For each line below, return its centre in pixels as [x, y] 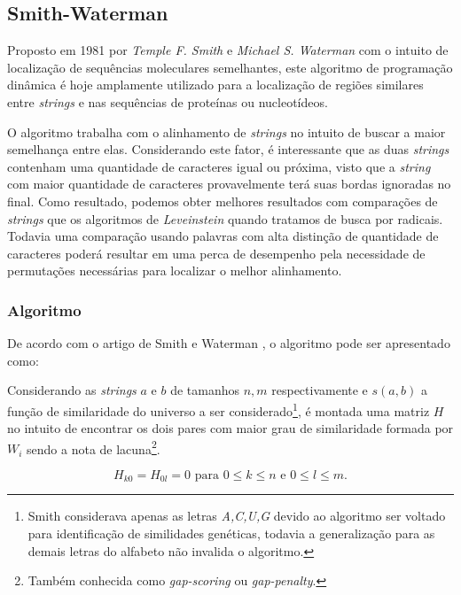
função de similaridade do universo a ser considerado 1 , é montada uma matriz [219, 409]
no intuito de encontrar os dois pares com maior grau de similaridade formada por [230, 428]
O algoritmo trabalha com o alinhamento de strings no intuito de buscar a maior [227, 131]
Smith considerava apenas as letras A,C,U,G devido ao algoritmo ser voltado [237, 516]
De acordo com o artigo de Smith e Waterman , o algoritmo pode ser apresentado [229, 343]
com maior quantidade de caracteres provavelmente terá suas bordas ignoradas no [229, 184]
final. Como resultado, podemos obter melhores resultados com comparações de [223, 201]
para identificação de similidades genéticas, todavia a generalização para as [231, 533]
